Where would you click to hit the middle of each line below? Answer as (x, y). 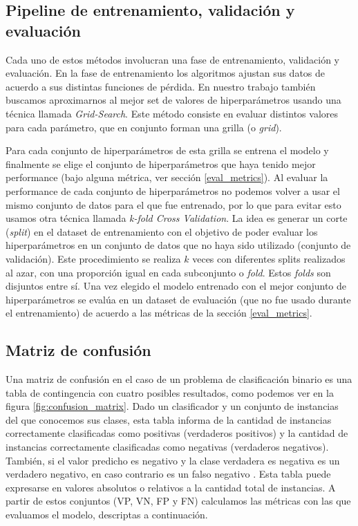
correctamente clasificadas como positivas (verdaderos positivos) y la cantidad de (177, 433)
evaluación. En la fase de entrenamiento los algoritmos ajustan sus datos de (166, 73)
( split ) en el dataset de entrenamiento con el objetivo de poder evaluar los (162, 231)
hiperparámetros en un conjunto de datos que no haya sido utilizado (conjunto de (178, 245)
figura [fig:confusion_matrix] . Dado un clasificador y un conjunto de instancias (172, 406)
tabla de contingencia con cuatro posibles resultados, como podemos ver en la (170, 392)
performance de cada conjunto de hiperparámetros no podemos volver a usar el (173, 190)
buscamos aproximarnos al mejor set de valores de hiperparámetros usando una (173, 100)
